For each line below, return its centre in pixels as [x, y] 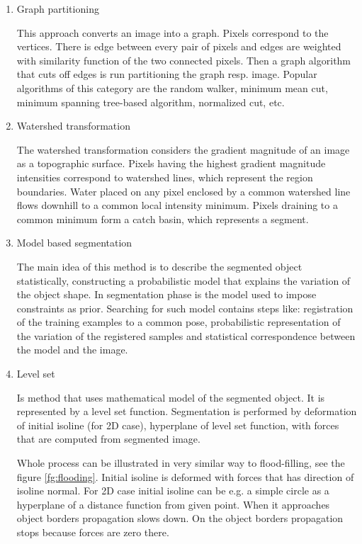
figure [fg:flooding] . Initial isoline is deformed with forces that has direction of [185, 476]
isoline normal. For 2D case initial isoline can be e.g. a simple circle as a [173, 491]
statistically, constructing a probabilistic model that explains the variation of [183, 280]
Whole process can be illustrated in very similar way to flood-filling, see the [181, 463]
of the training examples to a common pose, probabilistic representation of [179, 322]
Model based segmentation [74, 243]
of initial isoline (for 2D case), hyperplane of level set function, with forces [178, 425]
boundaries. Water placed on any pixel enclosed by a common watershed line [183, 191]
